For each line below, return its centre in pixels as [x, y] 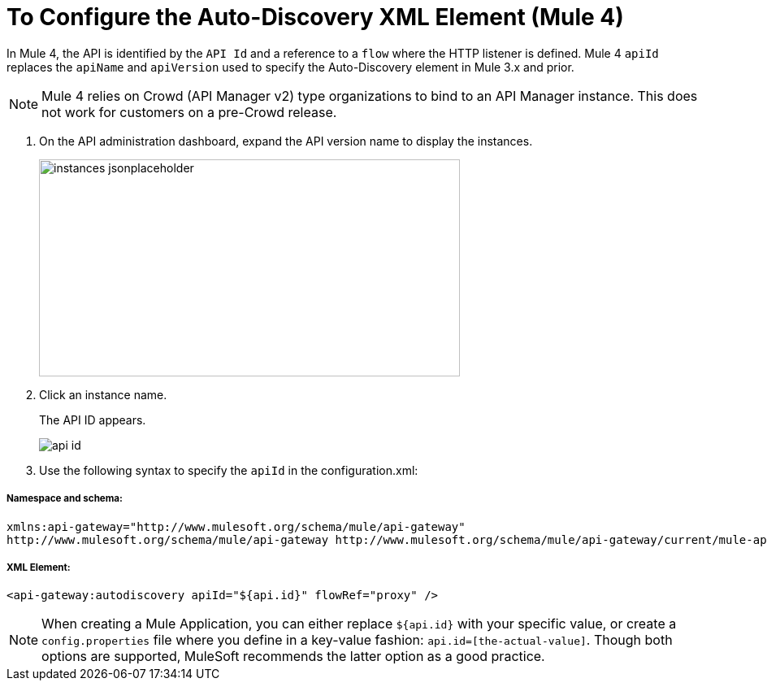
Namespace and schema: [65, 499]
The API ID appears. [93, 420]
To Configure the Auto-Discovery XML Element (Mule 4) [315, 17]
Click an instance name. [103, 394]
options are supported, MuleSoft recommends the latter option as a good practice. [293, 657]
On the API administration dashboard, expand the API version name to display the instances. [286, 141]
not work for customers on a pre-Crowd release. [189, 112]
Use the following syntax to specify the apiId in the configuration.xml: [229, 470]
